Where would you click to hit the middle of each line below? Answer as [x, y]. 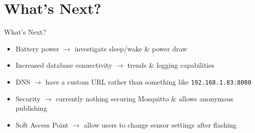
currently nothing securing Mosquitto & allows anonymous [145, 98]
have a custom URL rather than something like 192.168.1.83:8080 [148, 81]
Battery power [37, 48]
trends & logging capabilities [171, 65]
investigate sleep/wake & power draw [131, 48]
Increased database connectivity [64, 65]
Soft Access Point [42, 124]
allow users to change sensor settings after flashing [160, 124]
